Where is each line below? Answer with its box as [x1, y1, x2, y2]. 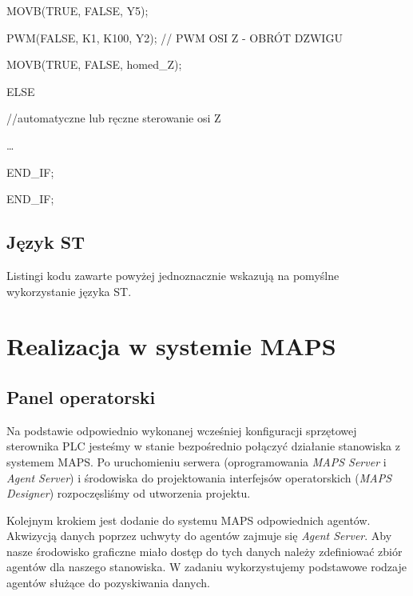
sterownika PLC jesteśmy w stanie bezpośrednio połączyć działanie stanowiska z [6, 438, 400, 454]
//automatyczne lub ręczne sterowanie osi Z [6, 110, 221, 126]
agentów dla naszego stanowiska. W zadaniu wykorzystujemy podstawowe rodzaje [6, 558, 407, 575]
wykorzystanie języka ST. [6, 282, 132, 299]
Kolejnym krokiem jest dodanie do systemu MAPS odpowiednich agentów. [6, 511, 371, 528]
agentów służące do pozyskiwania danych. [6, 574, 210, 591]
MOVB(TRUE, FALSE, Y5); [6, 2, 149, 18]
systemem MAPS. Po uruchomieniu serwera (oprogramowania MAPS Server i [6, 453, 387, 470]
